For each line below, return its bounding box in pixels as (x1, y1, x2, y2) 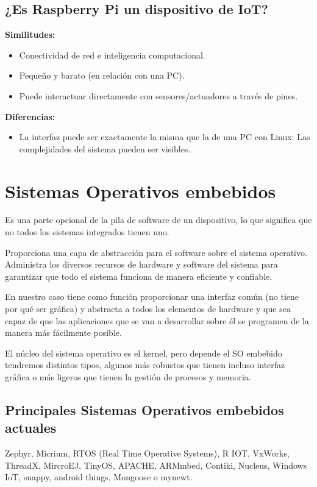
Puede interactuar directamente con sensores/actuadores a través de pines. (19, 89, 298, 102)
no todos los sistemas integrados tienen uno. (5, 226, 169, 238)
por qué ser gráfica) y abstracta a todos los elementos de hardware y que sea (5, 302, 291, 315)
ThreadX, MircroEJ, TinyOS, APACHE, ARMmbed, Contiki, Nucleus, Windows (5, 458, 307, 471)
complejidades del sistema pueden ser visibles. (19, 142, 191, 155)
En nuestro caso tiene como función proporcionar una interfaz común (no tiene (5, 290, 299, 303)
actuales (5, 418, 57, 437)
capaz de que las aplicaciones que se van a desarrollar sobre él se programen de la (5, 314, 309, 327)
